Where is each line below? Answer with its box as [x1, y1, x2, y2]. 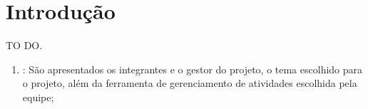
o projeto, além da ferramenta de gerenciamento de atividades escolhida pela [22, 76, 357, 90]
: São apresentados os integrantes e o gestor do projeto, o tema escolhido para [22, 61, 363, 76]
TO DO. [6, 38, 43, 53]
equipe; [22, 89, 54, 104]
